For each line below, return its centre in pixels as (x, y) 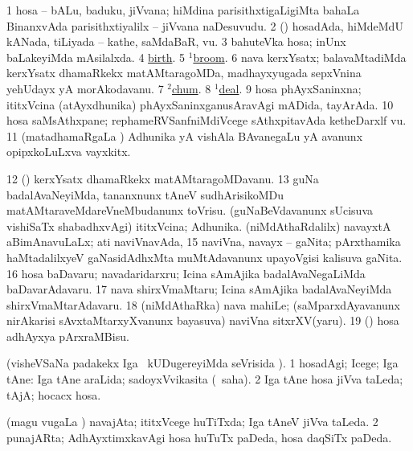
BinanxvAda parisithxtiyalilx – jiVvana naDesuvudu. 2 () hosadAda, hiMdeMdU (205, 25)
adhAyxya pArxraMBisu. (68, 336)
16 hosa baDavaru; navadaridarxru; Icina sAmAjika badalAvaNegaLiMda (186, 273)
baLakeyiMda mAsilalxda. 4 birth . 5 (96, 57)
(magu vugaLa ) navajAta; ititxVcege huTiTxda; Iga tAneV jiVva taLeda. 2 (192, 422)
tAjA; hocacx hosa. (54, 394)
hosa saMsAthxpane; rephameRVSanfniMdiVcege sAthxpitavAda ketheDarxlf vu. (206, 120)
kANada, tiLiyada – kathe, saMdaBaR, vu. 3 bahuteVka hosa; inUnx (176, 41)
